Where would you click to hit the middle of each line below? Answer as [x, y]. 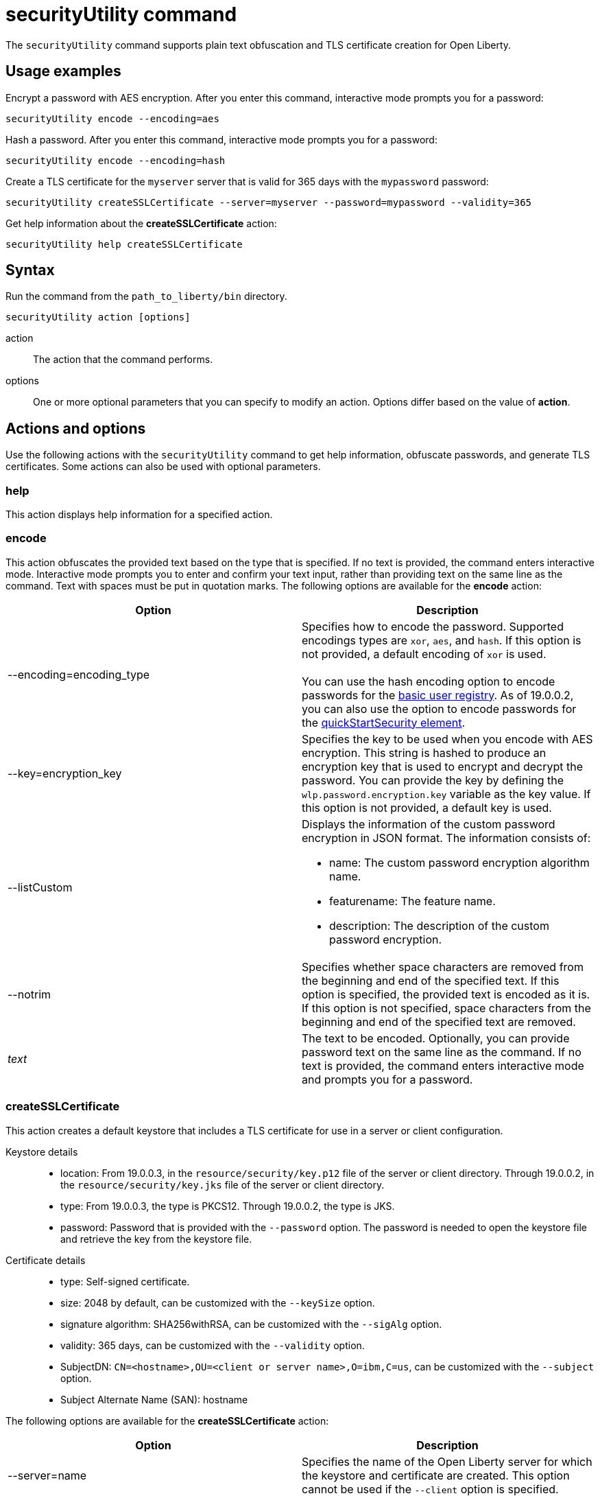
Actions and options [76, 428]
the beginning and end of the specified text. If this [431, 980]
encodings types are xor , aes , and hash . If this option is [442, 640]
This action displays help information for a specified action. [139, 515]
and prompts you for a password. [387, 1079]
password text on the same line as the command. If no [442, 1052]
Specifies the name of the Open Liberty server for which [447, 1461]
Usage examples [63, 71]
